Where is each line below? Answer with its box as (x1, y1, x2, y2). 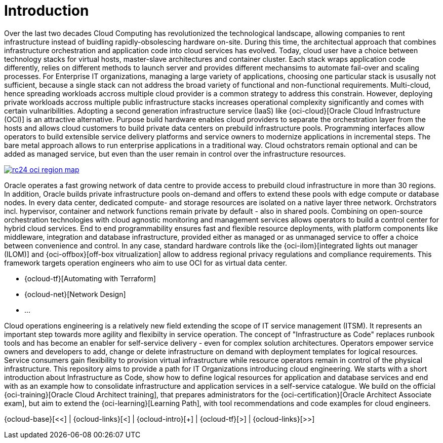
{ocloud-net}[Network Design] (24, 289, 126, 299)
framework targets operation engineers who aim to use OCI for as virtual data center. (4, 258, 288, 267)
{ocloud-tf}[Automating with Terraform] (24, 274, 156, 283)
